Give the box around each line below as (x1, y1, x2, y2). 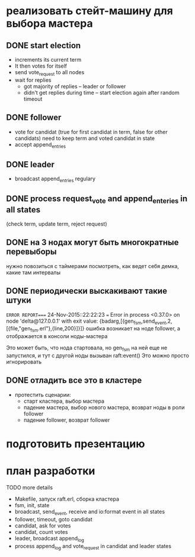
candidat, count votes (14, 528, 68, 535)
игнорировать (6, 358, 42, 365)
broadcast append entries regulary (14, 175, 96, 184)
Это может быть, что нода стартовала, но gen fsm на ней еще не (6, 344, 168, 353)
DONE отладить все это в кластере (6, 375, 142, 386)
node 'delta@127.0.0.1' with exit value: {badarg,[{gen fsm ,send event (6, 317, 167, 326)
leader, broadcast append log (14, 534, 84, 543)
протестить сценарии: (14, 391, 71, 398)
